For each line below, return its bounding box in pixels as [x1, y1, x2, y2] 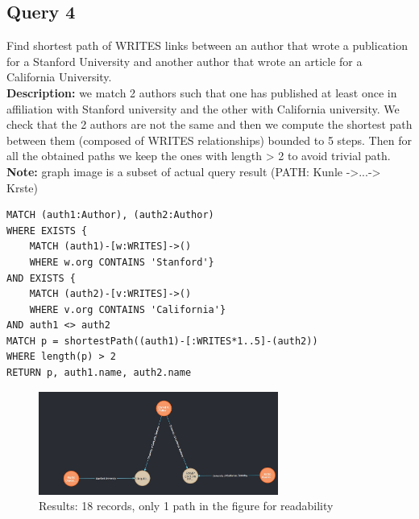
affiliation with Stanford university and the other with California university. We [6, 100, 400, 117]
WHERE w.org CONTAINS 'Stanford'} [29, 256, 214, 268]
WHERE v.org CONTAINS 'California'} [29, 303, 226, 315]
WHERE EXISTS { [6, 224, 88, 237]
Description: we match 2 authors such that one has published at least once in [6, 84, 397, 101]
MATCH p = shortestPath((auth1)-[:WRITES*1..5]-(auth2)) [6, 335, 318, 347]
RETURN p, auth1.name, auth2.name [6, 367, 192, 379]
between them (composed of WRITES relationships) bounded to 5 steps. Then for [6, 131, 412, 148]
